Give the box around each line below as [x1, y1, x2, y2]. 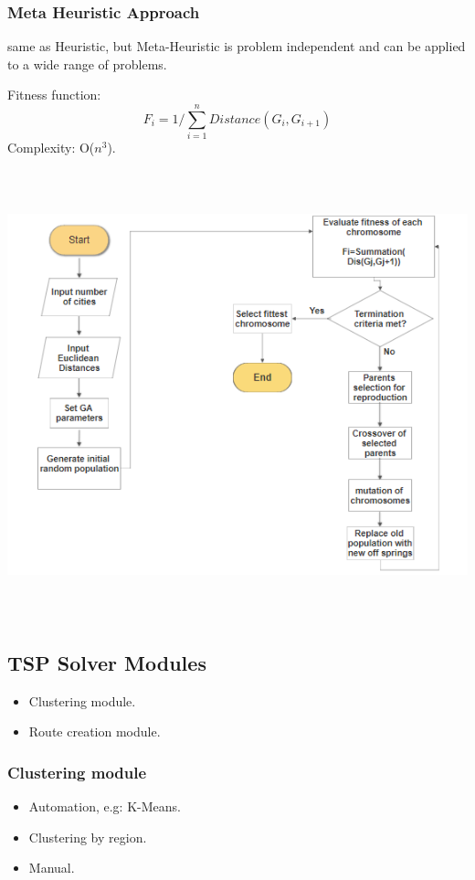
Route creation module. [28, 722, 161, 741]
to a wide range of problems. [7, 54, 167, 73]
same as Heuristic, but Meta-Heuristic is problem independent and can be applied [7, 37, 466, 56]
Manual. [28, 858, 75, 877]
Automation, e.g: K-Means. [28, 797, 181, 816]
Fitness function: [7, 85, 101, 104]
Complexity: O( [7, 138, 95, 157]
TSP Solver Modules [7, 649, 206, 677]
